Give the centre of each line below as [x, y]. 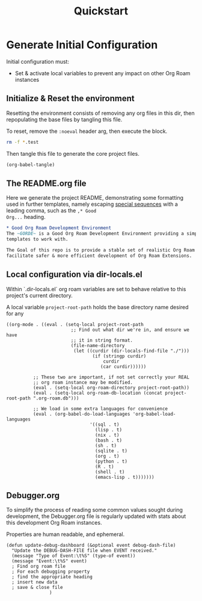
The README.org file [46, 183]
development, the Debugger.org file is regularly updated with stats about [96, 516]
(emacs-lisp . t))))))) [125, 477]
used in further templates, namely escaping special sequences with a [92, 204]
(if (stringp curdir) [119, 356]
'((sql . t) [104, 424]
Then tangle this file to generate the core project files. [73, 153]
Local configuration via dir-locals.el [74, 275]
